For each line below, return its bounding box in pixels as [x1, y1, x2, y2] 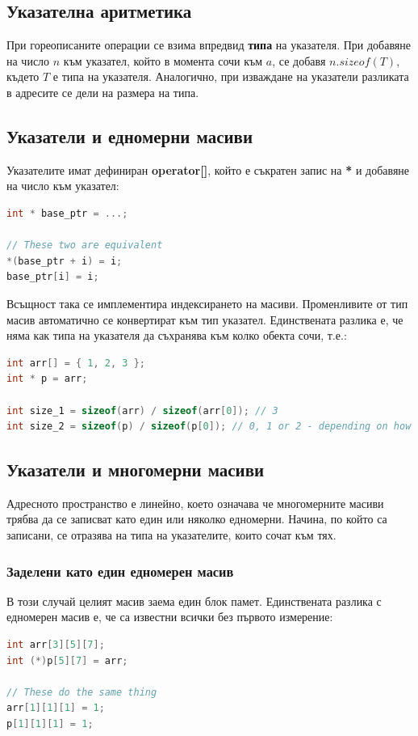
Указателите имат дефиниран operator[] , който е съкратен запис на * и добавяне [6, 161, 410, 178]
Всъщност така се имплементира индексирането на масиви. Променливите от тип [6, 294, 408, 311]
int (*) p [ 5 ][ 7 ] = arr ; [6, 654, 128, 666]
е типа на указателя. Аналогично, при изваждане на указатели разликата [52, 68, 409, 85]
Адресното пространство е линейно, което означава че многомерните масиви [6, 494, 384, 511]
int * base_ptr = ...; [6, 207, 128, 219]
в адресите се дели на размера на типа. [6, 83, 199, 100]
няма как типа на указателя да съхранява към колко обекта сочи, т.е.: [6, 327, 347, 344]
